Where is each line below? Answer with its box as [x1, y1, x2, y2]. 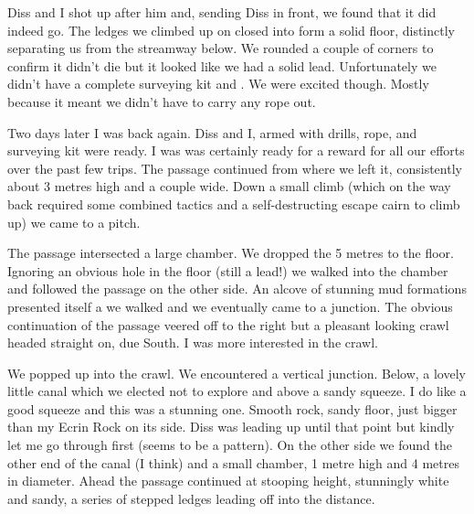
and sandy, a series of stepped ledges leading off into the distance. [7, 488, 375, 508]
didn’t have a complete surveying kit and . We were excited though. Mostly [7, 74, 429, 93]
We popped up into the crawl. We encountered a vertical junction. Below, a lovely [7, 363, 466, 382]
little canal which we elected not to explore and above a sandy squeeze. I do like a [7, 381, 467, 401]
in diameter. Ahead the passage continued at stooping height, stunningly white [7, 471, 449, 490]
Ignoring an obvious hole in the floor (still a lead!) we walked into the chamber [7, 261, 448, 280]
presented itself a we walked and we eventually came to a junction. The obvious [7, 296, 453, 316]
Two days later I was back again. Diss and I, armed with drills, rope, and [7, 123, 417, 142]
